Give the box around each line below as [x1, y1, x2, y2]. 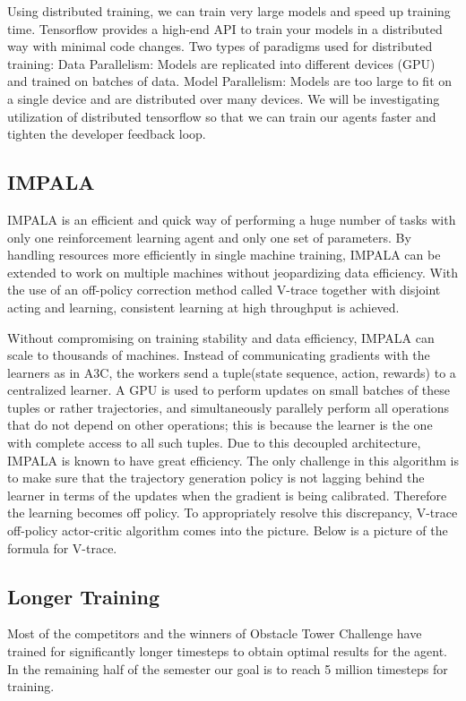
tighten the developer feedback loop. [7, 124, 206, 143]
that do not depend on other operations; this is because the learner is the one [7, 415, 433, 434]
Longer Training [7, 582, 160, 610]
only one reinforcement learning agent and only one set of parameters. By [7, 227, 411, 246]
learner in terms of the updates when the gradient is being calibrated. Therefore [7, 485, 447, 504]
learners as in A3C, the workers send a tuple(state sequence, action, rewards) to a [7, 363, 456, 381]
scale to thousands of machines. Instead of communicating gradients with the [7, 346, 430, 364]
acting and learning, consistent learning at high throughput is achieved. [7, 297, 400, 316]
